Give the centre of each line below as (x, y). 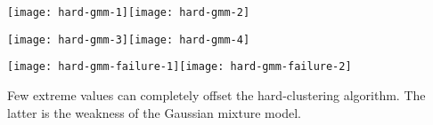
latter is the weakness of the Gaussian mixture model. (154, 112)
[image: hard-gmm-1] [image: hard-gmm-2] (129, 12)
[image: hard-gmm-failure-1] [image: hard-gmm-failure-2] (180, 67)
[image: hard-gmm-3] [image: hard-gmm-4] (129, 39)
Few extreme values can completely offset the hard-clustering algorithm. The (216, 94)
